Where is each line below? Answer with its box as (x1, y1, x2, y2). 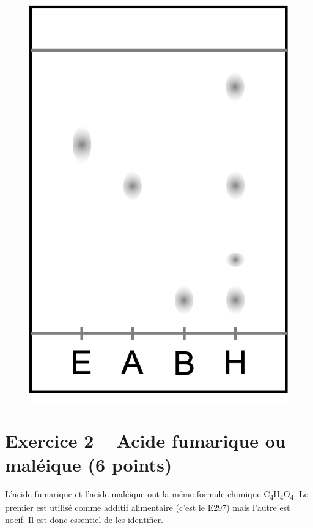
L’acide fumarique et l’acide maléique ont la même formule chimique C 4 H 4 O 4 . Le (5, 487, 308, 502)
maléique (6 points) (5, 452, 172, 477)
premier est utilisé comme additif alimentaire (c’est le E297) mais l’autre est (5, 501, 290, 514)
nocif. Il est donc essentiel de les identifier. (5, 513, 163, 526)
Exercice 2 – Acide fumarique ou (5, 427, 286, 453)
